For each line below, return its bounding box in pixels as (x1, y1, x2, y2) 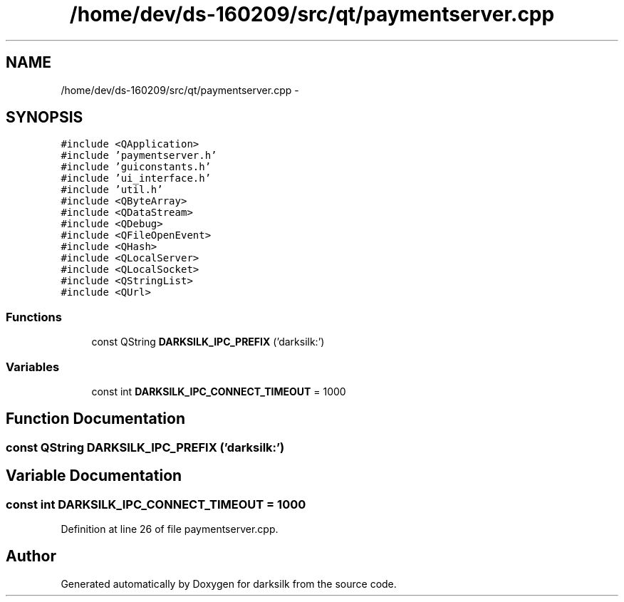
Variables (6, 359, 60, 374)
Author (6, 547, 56, 566)
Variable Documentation (6, 467, 182, 485)
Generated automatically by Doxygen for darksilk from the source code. (61, 577, 397, 590)
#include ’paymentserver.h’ (61, 150, 217, 162)
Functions (6, 309, 62, 324)
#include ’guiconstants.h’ (61, 161, 212, 173)
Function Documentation (6, 410, 185, 428)
